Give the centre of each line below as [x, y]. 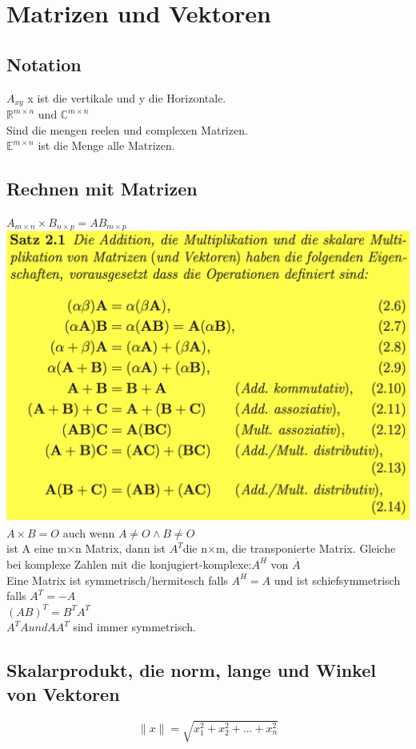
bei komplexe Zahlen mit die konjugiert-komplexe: [129, 564]
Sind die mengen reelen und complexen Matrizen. [127, 129]
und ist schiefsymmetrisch [337, 580]
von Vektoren [63, 693]
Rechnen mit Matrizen [102, 189]
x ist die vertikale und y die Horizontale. [127, 97]
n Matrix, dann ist [120, 548]
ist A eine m [37, 548]
